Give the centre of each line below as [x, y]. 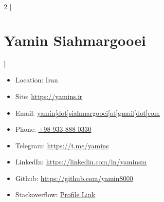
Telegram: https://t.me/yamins [62, 145]
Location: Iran [37, 80]
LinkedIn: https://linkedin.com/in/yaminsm [81, 162]
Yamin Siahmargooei [75, 40]
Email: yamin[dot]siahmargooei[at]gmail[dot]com [88, 112]
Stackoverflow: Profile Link [55, 194]
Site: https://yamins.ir [49, 96]
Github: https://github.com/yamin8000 [74, 178]
